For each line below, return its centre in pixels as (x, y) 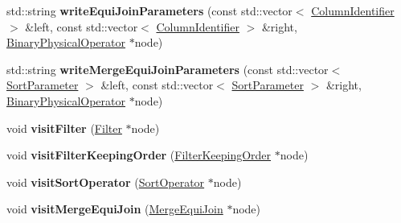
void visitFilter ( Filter (64, 128)
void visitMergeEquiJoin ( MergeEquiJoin (115, 209)
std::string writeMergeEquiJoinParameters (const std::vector (168, 69)
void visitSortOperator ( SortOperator (106, 182)
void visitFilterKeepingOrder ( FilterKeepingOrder (139, 155)
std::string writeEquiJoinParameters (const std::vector (149, 10)
